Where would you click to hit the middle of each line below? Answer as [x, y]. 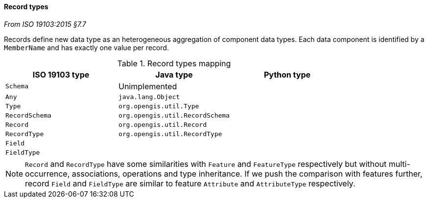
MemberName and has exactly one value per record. [86, 47]
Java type [174, 74]
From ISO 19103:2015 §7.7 [45, 24]
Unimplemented [148, 86]
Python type [287, 74]
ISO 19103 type [61, 74]
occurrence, [48, 173]
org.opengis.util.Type [159, 106]
